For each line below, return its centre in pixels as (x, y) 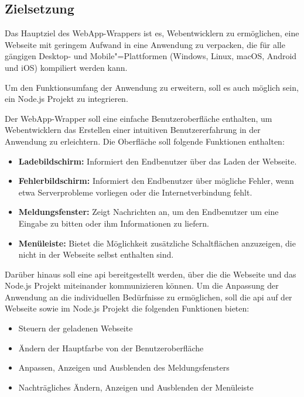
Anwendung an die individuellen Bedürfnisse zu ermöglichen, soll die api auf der (148, 297)
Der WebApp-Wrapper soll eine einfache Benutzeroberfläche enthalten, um (139, 118)
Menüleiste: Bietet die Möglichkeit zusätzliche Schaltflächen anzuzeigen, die (157, 243)
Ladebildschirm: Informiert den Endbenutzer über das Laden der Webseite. (158, 161)
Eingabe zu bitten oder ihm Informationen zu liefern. (114, 223)
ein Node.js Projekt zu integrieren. (66, 99)
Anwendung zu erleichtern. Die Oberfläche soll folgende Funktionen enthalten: (145, 141)
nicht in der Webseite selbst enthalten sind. (96, 254)
